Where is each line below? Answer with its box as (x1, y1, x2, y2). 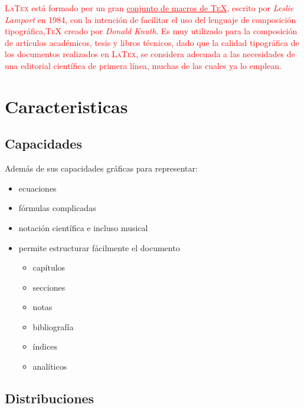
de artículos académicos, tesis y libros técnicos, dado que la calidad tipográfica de (5, 36, 299, 48)
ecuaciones (18, 182, 57, 194)
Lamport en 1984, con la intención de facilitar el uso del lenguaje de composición (5, 13, 296, 25)
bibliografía (32, 320, 74, 333)
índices (32, 340, 57, 353)
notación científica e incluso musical (18, 221, 148, 233)
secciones (32, 281, 66, 293)
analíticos (32, 360, 67, 373)
